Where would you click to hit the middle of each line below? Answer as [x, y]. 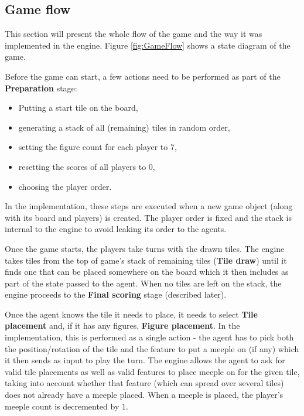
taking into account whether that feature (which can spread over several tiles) [144, 383]
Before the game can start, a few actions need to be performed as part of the [143, 76]
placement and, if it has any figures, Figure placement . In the [122, 325]
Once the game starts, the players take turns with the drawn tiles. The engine [145, 248]
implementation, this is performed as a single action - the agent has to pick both [149, 337]
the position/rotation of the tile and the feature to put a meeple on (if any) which [152, 348]
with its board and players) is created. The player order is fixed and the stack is [148, 217]
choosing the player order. [65, 186]
